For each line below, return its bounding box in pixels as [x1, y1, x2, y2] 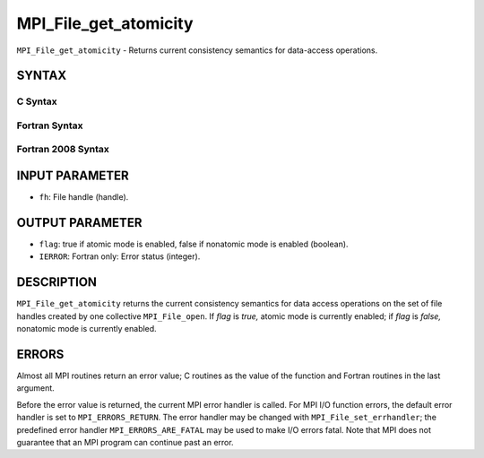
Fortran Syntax [16, 119, 83, 132]
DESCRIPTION [16, 274, 98, 290]
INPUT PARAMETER [16, 169, 129, 184]
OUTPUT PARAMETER [16, 215, 143, 230]
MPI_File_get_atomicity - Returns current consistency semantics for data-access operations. [16, 45, 378, 56]
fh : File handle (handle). [39, 192, 129, 203]
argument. [16, 383, 56, 393]
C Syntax [16, 95, 57, 108]
